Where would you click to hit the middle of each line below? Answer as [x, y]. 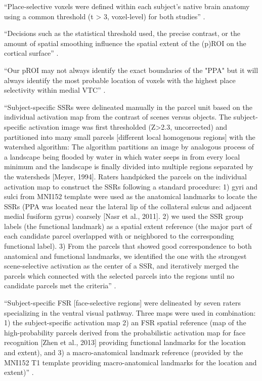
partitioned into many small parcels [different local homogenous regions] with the [130, 137]
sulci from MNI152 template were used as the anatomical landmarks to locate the [131, 196]
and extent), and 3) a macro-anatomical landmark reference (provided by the [124, 352]
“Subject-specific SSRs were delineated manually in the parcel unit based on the [128, 107]
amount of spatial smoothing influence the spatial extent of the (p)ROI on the [125, 43]
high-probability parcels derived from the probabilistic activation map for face [125, 332]
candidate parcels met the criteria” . [60, 285]
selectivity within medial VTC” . [55, 90]
